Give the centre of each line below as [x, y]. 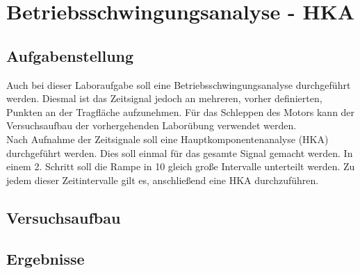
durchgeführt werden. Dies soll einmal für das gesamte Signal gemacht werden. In [180, 152]
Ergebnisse [46, 258]
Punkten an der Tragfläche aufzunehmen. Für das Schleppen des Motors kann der [181, 111]
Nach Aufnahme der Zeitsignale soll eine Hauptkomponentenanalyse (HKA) [167, 139]
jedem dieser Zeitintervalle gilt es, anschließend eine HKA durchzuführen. [163, 180]
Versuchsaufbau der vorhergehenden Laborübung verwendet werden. [152, 125]
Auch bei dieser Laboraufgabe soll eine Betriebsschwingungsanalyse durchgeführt [179, 84]
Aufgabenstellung [70, 55]
